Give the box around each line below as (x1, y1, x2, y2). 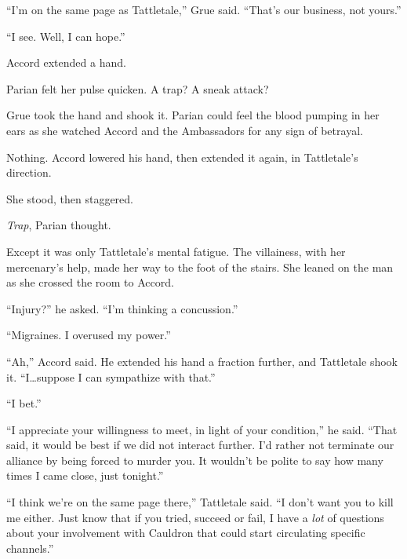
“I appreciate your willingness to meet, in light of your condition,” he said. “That (6, 421, 398, 437)
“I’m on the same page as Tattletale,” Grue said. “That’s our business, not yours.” (6, 2, 402, 17)
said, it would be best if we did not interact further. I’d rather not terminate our (6, 437, 394, 453)
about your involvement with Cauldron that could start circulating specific (6, 524, 365, 541)
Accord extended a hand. (6, 54, 126, 71)
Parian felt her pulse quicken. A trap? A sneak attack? (6, 80, 269, 97)
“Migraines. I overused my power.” (6, 327, 171, 343)
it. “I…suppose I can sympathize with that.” (6, 368, 216, 385)
